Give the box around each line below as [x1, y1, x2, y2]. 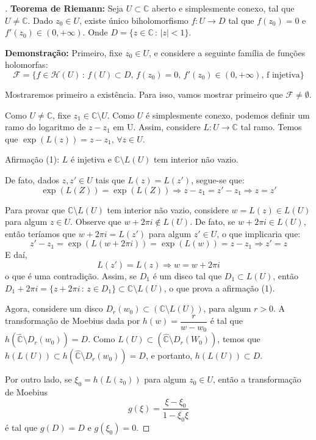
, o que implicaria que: [217, 227, 301, 240]
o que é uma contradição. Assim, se [5, 269, 137, 282]
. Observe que [70, 215, 121, 228]
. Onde [82, 26, 108, 38]
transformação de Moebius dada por [5, 314, 140, 327]
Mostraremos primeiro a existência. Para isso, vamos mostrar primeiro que [5, 87, 283, 100]
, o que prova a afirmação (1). [163, 281, 275, 294]
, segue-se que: [191, 173, 245, 186]
